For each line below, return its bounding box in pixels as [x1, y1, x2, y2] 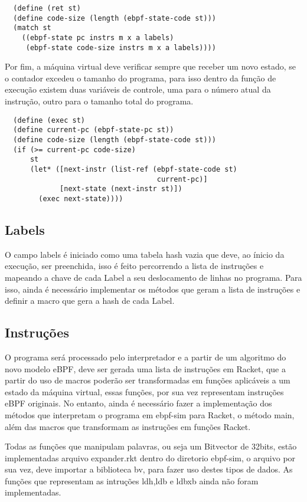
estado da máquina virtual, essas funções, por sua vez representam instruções [5, 385, 284, 398]
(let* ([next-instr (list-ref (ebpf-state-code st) [30, 165, 237, 173]
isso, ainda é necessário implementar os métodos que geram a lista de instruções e [5, 283, 301, 295]
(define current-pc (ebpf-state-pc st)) [13, 126, 174, 134]
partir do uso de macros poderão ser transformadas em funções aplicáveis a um [5, 374, 290, 386]
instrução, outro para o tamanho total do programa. [5, 95, 194, 107]
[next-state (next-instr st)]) [60, 185, 182, 193]
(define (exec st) [13, 116, 86, 124]
